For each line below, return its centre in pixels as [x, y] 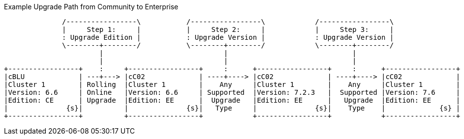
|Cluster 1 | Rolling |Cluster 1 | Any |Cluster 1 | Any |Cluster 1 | [232, 84]
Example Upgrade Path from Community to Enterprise [91, 7]
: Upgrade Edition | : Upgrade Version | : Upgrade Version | [228, 37]
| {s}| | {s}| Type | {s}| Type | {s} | [232, 108]
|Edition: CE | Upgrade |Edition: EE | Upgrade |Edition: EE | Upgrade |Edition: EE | [232, 100]
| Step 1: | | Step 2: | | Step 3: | [228, 29]
